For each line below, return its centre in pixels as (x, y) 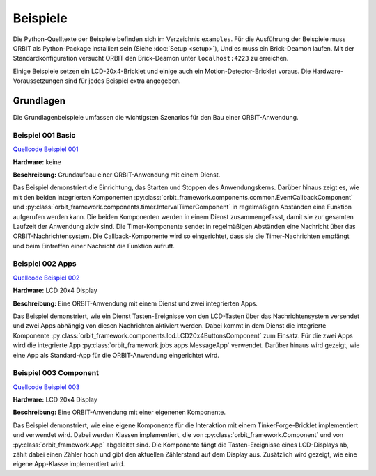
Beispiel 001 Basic (44, 135)
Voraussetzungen (38, 81)
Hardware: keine (37, 162)
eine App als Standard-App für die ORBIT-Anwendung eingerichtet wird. (116, 355)
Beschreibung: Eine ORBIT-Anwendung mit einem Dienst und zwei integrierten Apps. (135, 303)
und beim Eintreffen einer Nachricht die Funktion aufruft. (94, 246)
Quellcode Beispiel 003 (46, 387)
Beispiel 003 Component (56, 373)
